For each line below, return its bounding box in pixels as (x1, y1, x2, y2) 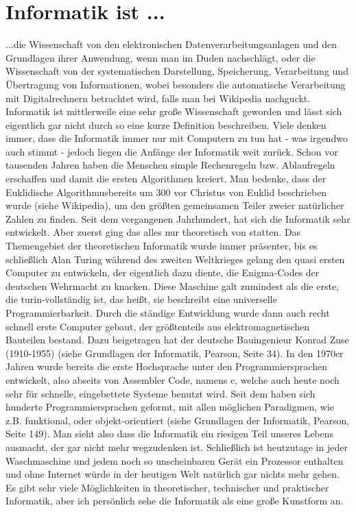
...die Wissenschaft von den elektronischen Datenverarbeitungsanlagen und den (5, 37, 337, 51)
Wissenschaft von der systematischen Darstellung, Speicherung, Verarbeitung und (5, 64, 348, 78)
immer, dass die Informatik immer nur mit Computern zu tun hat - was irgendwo (5, 131, 348, 145)
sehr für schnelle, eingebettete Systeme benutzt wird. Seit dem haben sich (5, 386, 316, 400)
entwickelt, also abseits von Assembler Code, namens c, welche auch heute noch (5, 372, 340, 387)
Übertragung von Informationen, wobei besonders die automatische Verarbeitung (5, 77, 346, 91)
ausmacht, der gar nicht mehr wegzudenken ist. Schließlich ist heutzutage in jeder (5, 439, 348, 454)
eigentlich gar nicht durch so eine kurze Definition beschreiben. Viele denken (5, 117, 327, 132)
